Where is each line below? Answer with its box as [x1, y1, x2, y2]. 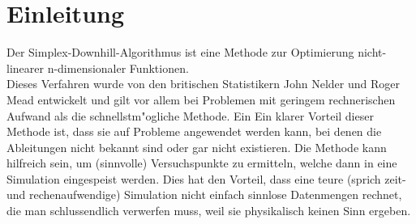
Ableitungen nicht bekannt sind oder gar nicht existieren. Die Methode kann [6, 138, 387, 155]
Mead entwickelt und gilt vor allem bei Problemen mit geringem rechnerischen [6, 91, 396, 108]
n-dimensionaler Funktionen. [47, 59, 189, 76]
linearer [6, 59, 44, 76]
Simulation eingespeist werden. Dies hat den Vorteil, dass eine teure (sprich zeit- [6, 170, 406, 187]
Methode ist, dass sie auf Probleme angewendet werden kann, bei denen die [6, 123, 382, 140]
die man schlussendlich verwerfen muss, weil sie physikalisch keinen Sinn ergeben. [6, 202, 411, 219]
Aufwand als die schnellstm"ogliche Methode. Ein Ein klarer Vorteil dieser [6, 107, 374, 124]
